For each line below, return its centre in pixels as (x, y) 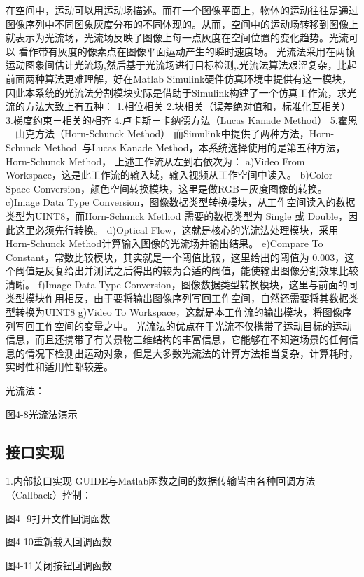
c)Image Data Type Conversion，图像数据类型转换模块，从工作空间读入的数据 (181, 202)
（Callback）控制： (49, 495)
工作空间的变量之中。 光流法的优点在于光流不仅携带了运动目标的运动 (193, 325)
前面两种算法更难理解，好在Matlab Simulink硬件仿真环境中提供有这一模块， (179, 78)
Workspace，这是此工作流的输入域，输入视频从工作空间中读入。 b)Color (169, 175)
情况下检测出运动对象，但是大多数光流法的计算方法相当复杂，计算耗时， (191, 353)
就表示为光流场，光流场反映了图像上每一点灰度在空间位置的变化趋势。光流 (177, 37)
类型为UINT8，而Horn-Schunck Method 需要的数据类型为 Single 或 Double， (177, 215)
